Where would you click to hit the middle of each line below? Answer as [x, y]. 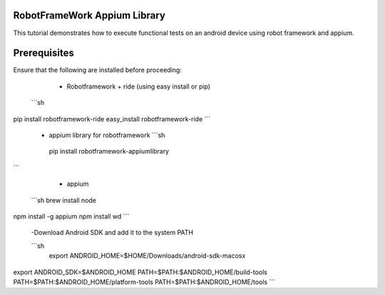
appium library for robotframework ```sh [107, 135]
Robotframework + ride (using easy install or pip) [138, 86]
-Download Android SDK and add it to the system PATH [112, 233]
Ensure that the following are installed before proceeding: [97, 70]
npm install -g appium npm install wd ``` [71, 216]
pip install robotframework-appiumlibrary [109, 151]
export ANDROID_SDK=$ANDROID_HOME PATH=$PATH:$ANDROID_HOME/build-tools [140, 272]
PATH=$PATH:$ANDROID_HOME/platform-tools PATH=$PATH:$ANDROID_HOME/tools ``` [144, 281]
